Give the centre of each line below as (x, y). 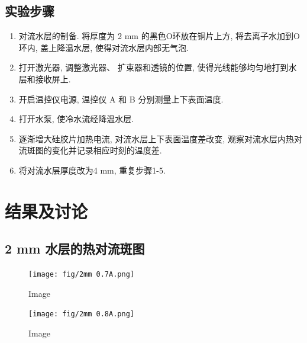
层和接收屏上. (45, 78)
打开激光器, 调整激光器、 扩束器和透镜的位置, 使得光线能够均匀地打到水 (158, 67)
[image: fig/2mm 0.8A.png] (81, 314)
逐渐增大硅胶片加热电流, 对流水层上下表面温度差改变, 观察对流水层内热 (156, 138)
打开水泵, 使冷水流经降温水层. (76, 119)
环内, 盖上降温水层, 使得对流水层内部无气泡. (104, 47)
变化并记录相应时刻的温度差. (107, 150)
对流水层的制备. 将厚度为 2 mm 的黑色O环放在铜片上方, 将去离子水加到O (159, 36)
